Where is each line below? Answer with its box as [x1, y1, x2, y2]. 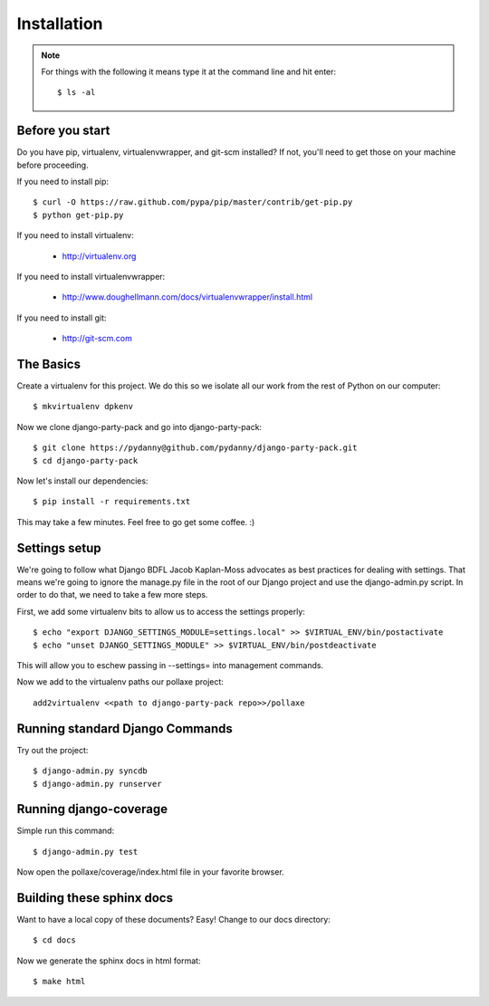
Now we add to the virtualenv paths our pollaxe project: [16, 676, 224, 687]
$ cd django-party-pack [33, 455, 139, 465]
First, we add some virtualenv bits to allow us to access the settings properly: [16, 606, 305, 617]
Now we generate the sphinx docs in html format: [16, 955, 201, 966]
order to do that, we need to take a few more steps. [16, 589, 208, 600]
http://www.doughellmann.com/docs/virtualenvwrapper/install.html [62, 292, 312, 302]
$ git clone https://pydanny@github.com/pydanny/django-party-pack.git [33, 443, 358, 453]
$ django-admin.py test [33, 847, 139, 857]
